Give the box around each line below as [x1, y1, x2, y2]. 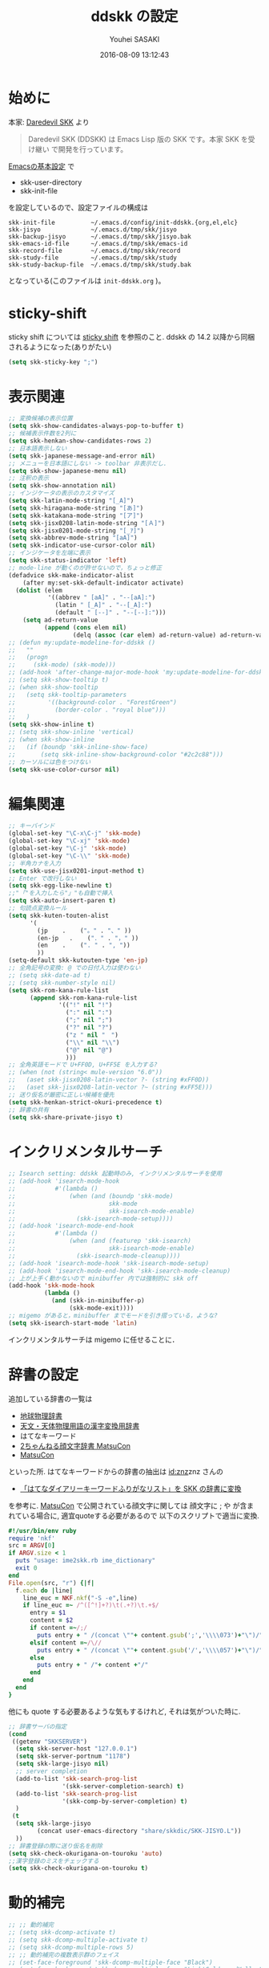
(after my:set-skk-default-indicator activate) [22, 579, 184, 587]
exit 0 [15, 1564, 38, 1572]
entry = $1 [29, 1609, 66, 1617]
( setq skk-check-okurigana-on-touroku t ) [8, 1864, 149, 1872]
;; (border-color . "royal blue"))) [8, 706, 167, 714]
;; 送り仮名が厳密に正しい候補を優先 [8, 1090, 114, 1098]
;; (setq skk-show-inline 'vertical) [8, 728, 134, 736]
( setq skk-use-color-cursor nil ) [8, 765, 120, 773]
